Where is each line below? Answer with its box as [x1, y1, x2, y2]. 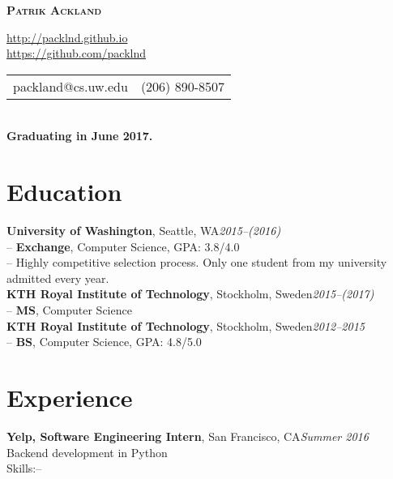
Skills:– [6, 460, 42, 477]
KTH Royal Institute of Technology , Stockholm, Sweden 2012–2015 [6, 317, 365, 334]
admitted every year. [6, 269, 109, 286]
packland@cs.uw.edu [13, 76, 128, 96]
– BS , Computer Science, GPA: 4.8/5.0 [6, 333, 202, 350]
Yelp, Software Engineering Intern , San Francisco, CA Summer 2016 [6, 427, 369, 444]
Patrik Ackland [6, 2, 102, 18]
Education [6, 175, 122, 208]
